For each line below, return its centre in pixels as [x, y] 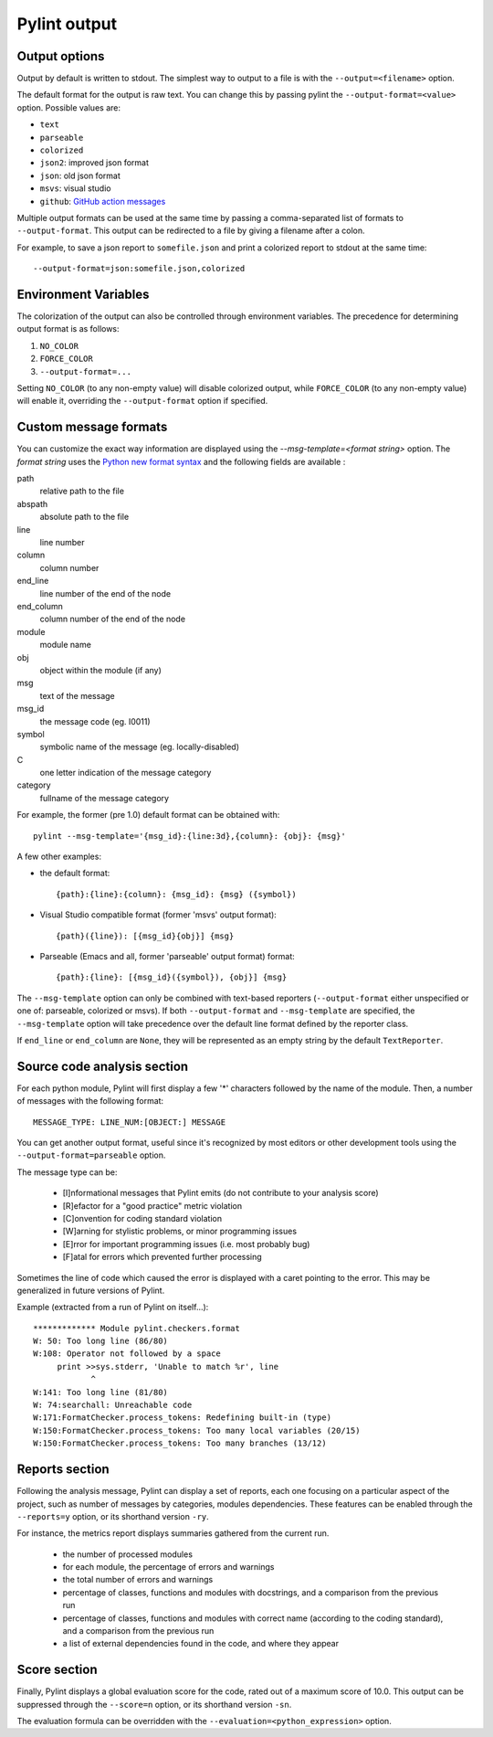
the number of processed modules [128, 1554]
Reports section [63, 1470]
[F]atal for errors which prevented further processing [162, 1257]
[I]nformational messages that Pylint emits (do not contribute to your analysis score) [220, 1193]
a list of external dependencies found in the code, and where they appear [201, 1644]
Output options [61, 56]
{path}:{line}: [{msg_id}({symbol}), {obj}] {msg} [172, 977]
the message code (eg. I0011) [95, 721]
